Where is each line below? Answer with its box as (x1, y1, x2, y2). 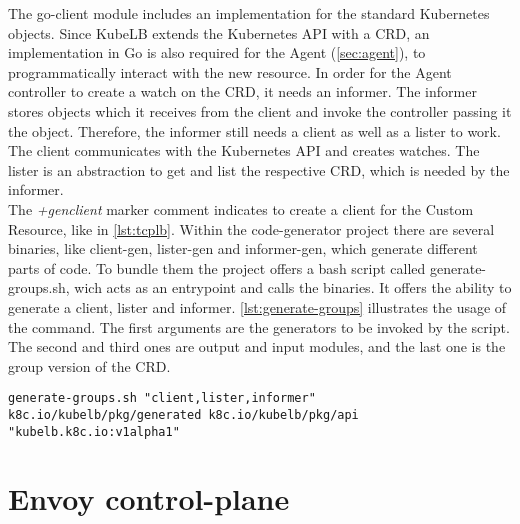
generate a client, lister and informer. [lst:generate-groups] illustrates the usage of (8, 296, 507, 317)
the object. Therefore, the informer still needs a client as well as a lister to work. (8, 120, 501, 141)
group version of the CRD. (8, 355, 171, 376)
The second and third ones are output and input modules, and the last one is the (8, 336, 506, 357)
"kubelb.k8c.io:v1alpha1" (8, 424, 180, 439)
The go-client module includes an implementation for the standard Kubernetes (8, 3, 490, 23)
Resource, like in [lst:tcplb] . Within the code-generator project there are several (8, 218, 495, 239)
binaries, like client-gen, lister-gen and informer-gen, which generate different (8, 238, 478, 259)
